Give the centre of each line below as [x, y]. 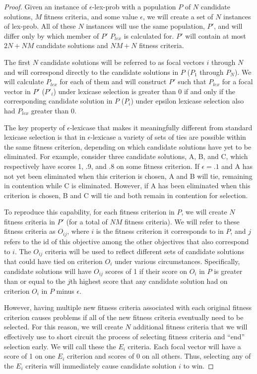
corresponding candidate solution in [58, 101]
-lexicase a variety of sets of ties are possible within [168, 137]
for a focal [237, 81]
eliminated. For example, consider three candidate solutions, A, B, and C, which [126, 156]
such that [192, 81]
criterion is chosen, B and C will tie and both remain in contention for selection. [126, 195]
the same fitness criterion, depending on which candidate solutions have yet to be [128, 146]
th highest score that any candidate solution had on [149, 281]
